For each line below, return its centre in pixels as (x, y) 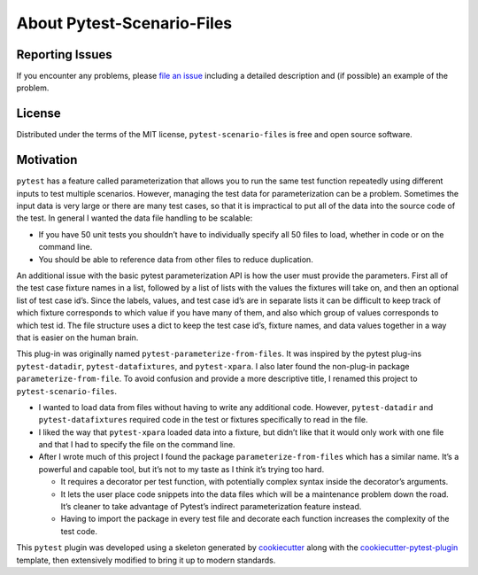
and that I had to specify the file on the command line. (137, 445)
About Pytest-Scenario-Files (124, 23)
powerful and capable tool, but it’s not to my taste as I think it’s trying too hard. (181, 469)
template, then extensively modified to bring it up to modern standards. (146, 560)
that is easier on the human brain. (77, 338)
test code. (79, 531)
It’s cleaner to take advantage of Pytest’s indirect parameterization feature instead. (211, 507)
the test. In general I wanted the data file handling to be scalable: (135, 218)
